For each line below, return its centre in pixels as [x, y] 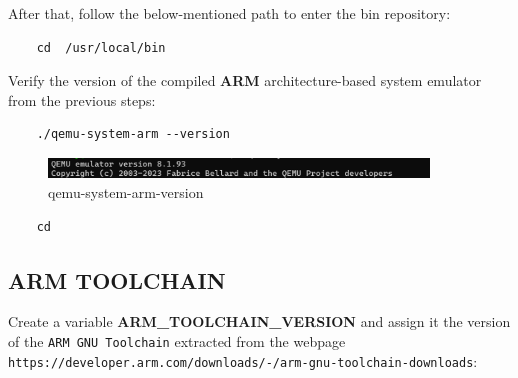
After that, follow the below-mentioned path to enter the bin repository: [229, 13]
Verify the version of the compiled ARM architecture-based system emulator [245, 80]
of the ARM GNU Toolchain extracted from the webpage [177, 341]
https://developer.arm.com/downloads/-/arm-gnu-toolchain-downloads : [243, 360]
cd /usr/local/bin [101, 47]
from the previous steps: [82, 99]
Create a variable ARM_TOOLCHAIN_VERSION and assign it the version [259, 321]
